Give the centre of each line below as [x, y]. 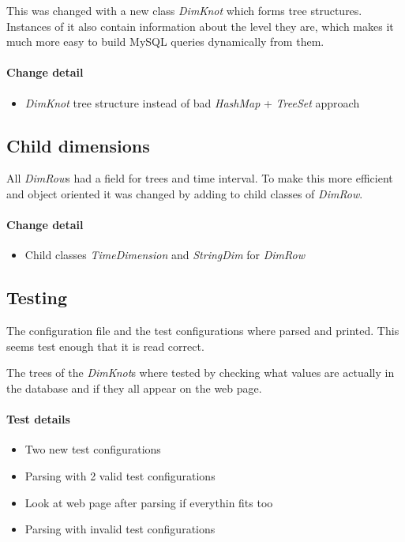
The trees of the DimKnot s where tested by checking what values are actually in [201, 373]
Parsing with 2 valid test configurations [120, 475]
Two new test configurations [93, 449]
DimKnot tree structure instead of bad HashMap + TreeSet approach [192, 102]
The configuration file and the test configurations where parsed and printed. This [203, 331]
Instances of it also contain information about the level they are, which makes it [200, 26]
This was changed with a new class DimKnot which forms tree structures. [184, 10]
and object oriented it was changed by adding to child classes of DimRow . [185, 193]
